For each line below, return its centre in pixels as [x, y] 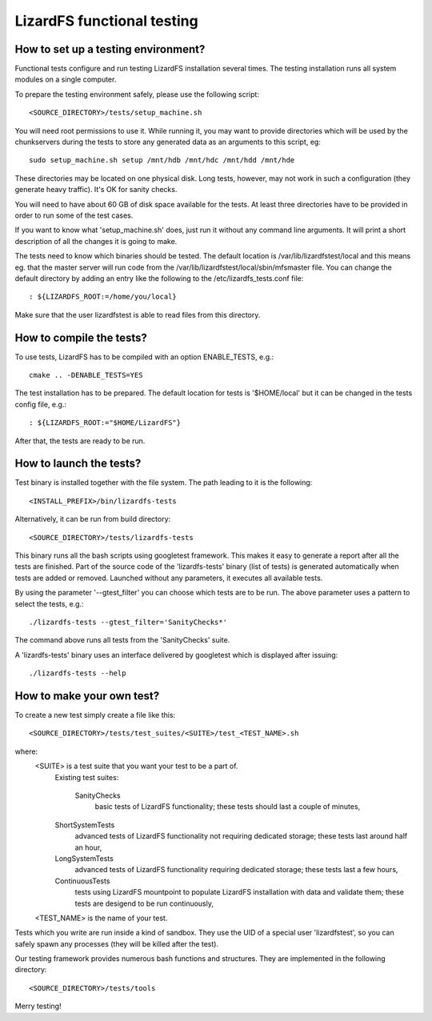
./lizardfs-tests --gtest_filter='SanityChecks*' [128, 622]
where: [26, 751]
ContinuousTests [82, 881]
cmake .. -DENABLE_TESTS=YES [86, 375]
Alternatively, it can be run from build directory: [93, 519]
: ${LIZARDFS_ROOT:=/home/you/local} [103, 297]
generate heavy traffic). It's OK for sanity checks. [96, 190]
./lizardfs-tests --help [78, 673]
